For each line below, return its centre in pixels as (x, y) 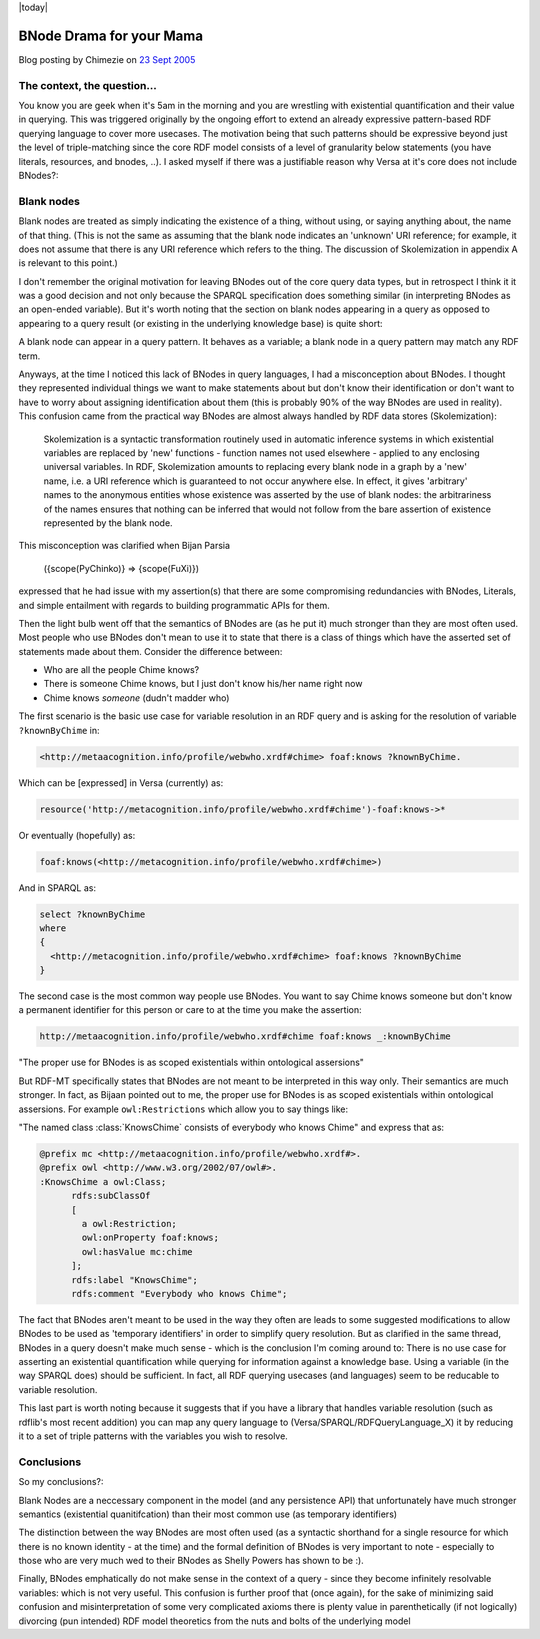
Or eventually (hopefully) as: (77, 835)
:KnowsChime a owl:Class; (103, 1181)
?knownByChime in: (59, 730)
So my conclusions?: (61, 1482)
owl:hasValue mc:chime (137, 1251)
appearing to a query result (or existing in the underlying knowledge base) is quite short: (201, 323)
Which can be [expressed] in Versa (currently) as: (121, 782)
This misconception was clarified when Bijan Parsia (124, 546)
